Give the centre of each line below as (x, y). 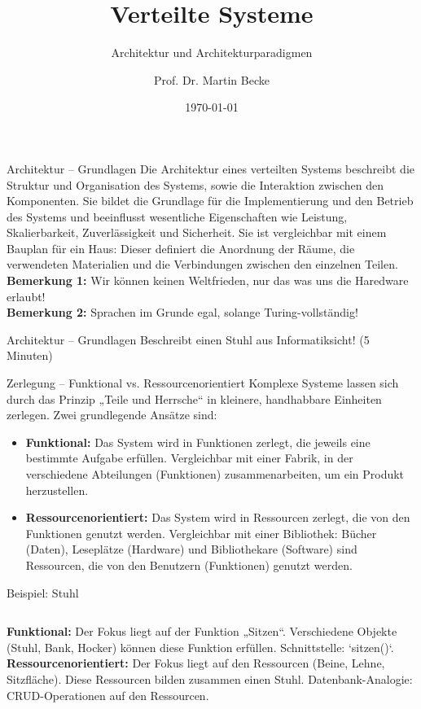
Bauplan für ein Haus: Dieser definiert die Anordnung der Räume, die (181, 248)
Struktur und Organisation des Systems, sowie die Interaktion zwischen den (195, 184)
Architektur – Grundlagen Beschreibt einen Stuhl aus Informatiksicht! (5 (188, 339)
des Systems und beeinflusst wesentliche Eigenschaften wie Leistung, (177, 216)
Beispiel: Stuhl (43, 592)
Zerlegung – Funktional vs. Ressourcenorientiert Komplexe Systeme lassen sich (203, 383)
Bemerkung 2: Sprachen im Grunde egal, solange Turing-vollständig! (182, 312)
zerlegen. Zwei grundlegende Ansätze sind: (112, 415)
